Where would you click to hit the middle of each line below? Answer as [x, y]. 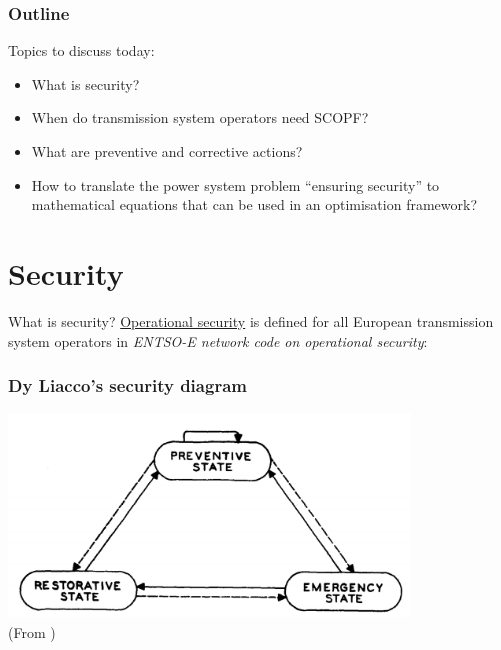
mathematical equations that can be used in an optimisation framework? [254, 204]
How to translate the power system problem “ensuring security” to [235, 184]
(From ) [32, 632]
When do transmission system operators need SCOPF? [200, 117]
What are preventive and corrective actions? [167, 151]
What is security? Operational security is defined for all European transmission [251, 320]
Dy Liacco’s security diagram [127, 385]
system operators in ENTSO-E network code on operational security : [218, 340]
